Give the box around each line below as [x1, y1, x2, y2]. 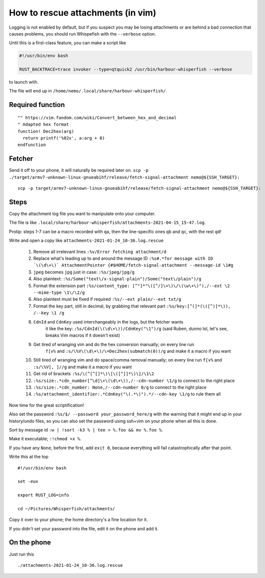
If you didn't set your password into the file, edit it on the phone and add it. [9, 525, 159, 531]
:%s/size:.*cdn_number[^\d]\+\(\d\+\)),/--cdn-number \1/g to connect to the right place [33, 378, 235, 383]
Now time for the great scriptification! [9, 402, 85, 408]
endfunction [18, 142, 46, 148]
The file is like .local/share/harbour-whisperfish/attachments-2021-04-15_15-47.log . [9, 219, 206, 226]
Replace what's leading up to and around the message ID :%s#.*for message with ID [33, 255, 213, 261]
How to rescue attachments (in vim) [9, 7, 157, 18]
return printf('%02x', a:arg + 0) [22, 135, 105, 141]
